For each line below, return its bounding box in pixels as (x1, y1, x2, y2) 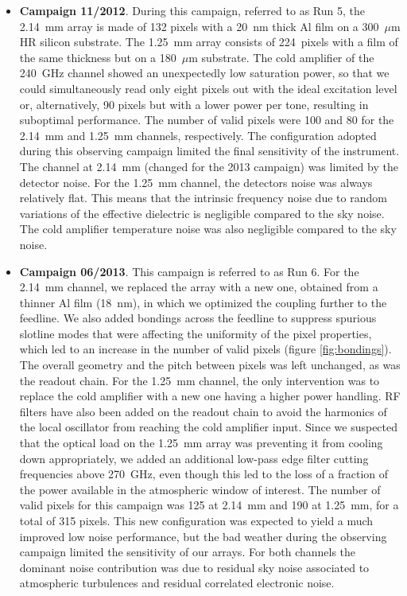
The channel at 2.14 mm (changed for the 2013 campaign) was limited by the (19, 158, 398, 174)
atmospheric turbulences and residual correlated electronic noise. (19, 575, 335, 591)
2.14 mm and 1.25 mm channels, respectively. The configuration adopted (19, 127, 377, 143)
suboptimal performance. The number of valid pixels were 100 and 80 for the (19, 111, 394, 128)
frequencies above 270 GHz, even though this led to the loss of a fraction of (19, 466, 389, 482)
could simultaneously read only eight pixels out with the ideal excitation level (19, 80, 397, 96)
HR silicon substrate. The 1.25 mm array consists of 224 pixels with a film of (19, 33, 398, 50)
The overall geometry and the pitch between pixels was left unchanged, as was (19, 356, 401, 373)
